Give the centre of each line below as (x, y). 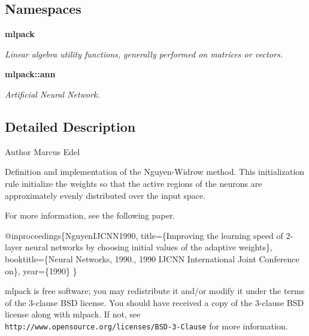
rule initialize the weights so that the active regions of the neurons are (134, 183)
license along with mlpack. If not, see (73, 314)
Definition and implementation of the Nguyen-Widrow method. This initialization (155, 172)
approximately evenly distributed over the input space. (105, 195)
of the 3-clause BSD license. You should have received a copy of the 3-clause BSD (154, 302)
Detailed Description (70, 126)
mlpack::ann (30, 74)
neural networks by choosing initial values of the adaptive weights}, (149, 247)
